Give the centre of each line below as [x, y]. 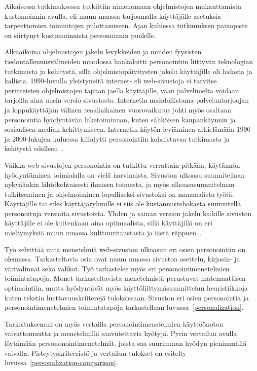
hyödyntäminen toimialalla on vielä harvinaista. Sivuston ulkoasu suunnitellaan [125, 174]
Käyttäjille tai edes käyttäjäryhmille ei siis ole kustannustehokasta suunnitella [123, 204]
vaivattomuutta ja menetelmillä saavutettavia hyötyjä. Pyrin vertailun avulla [121, 333]
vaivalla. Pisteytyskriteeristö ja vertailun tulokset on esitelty [95, 352]
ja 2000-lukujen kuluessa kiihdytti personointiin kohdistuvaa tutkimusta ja [117, 138]
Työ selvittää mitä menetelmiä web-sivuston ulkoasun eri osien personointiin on [125, 249]
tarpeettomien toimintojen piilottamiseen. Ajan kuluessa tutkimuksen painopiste [126, 25]
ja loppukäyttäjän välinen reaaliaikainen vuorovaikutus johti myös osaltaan [118, 109]
